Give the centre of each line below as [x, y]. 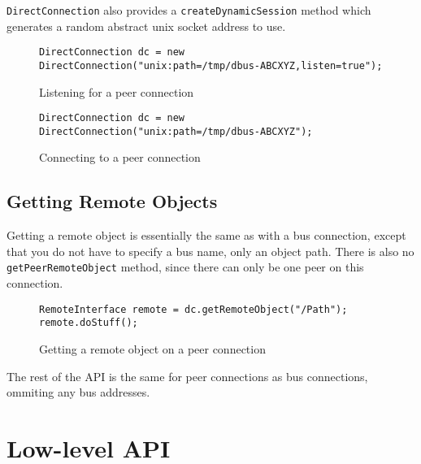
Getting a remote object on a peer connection [152, 349]
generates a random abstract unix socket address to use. [146, 26]
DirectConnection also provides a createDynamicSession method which [189, 10]
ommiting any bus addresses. [78, 392]
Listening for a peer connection [117, 91]
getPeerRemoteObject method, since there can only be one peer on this [185, 267]
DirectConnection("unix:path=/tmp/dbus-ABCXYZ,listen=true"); [211, 65]
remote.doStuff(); [89, 323]
